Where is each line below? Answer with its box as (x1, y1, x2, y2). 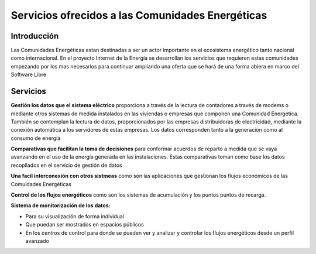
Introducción (11, 31, 59, 41)
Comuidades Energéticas (11, 180, 72, 187)
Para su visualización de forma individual (25, 212, 125, 219)
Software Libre (11, 71, 47, 78)
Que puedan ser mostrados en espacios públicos (25, 221, 145, 228)
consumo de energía (11, 135, 61, 142)
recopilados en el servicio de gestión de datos (11, 162, 122, 169)
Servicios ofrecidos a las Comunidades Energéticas (11, 9, 267, 22)
